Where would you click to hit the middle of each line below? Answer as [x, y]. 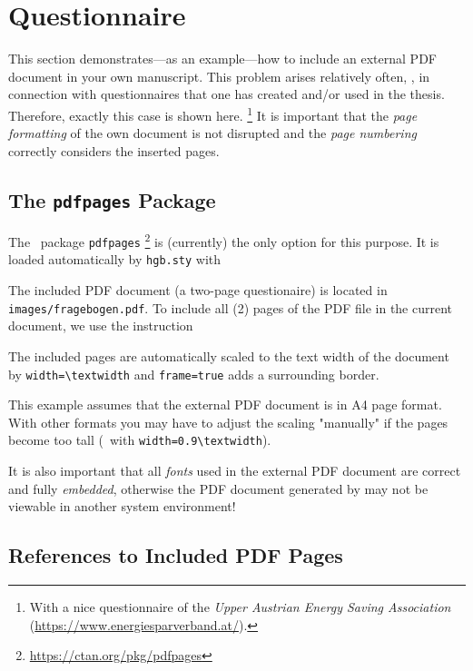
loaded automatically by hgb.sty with [115, 259]
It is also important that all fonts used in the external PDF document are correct [235, 471]
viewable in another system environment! [122, 506]
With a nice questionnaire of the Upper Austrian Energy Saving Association [240, 607]
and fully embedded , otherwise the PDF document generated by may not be [218, 488]
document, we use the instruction [101, 326]
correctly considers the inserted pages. [114, 150]
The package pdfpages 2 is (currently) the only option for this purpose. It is [224, 240]
